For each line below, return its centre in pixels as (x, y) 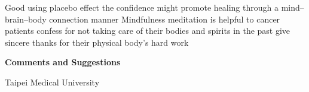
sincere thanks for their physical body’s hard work (97, 42)
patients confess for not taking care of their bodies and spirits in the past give (148, 31)
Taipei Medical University (52, 82)
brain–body (26, 19)
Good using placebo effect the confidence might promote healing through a (142, 7)
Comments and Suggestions (63, 62)
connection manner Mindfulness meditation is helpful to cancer (165, 19)
